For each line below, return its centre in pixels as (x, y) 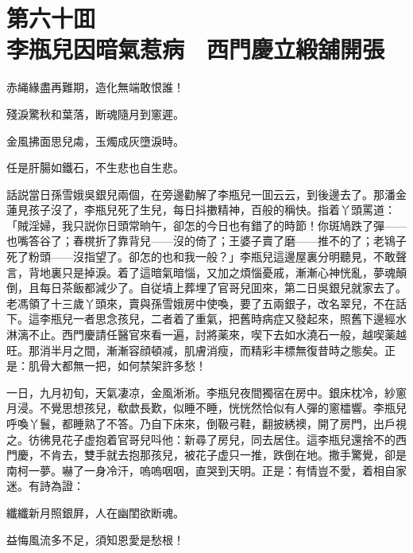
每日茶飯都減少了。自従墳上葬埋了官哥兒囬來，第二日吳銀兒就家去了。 (223, 288)
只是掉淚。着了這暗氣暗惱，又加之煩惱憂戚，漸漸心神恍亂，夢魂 (228, 272)
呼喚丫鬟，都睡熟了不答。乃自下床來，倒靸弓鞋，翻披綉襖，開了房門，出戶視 (206, 423)
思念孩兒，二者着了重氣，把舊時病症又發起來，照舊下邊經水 (251, 319)
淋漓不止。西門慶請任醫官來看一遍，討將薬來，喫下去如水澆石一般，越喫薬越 (206, 335)
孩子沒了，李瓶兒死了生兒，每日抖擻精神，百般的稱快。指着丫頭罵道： (212, 210)
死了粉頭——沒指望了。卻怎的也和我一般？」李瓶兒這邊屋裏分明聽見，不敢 (201, 257)
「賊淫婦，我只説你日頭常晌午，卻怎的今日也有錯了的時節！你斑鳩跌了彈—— (206, 225)
